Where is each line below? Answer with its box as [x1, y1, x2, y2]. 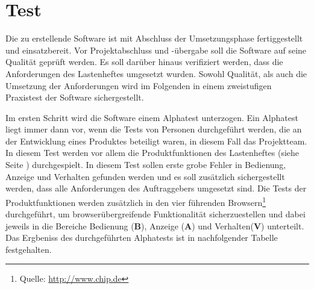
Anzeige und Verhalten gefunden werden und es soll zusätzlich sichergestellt [5, 170, 285, 182]
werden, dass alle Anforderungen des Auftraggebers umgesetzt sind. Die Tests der [5, 182, 307, 194]
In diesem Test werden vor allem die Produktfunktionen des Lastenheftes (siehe [5, 146, 300, 159]
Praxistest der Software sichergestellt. [5, 91, 144, 104]
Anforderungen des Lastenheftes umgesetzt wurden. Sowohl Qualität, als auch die [5, 67, 307, 79]
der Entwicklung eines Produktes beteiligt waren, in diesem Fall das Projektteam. [5, 134, 307, 147]
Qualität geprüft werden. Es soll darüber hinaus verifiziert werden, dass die [5, 55, 283, 68]
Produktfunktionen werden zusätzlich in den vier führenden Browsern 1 [5, 194, 266, 208]
